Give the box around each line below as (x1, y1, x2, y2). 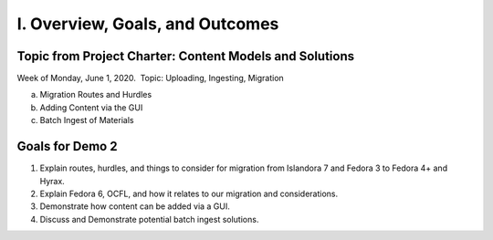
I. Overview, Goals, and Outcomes (16, 14, 279, 34)
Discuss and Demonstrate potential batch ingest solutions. (39, 214, 259, 224)
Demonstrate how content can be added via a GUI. (39, 201, 230, 212)
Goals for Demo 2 (16, 139, 118, 154)
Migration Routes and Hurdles (39, 89, 152, 100)
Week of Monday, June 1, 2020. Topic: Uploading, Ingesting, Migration (16, 73, 285, 84)
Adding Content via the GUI (39, 101, 143, 113)
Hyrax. (39, 175, 66, 186)
